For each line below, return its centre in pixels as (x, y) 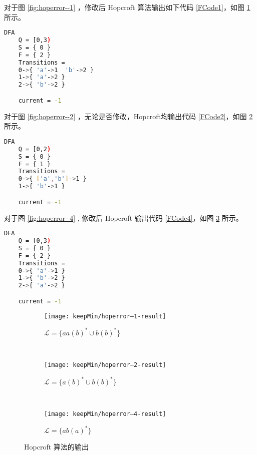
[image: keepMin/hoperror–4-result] (105, 414)
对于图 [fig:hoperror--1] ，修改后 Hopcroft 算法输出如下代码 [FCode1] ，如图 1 (127, 7)
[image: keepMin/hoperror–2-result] (105, 365)
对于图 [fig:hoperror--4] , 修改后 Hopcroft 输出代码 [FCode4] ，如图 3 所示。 (123, 217)
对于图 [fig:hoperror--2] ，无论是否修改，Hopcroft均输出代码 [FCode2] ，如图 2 (128, 116)
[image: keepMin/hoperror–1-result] (105, 316)
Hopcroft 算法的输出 (56, 447)
